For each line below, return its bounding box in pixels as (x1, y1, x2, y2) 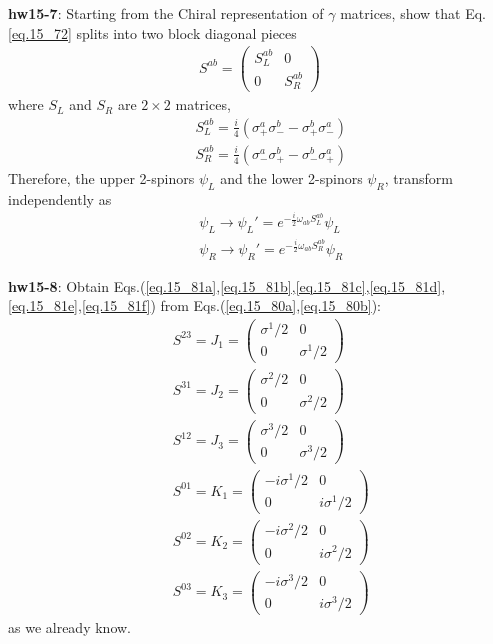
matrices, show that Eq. (340, 3, 486, 23)
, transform (384, 167, 453, 188)
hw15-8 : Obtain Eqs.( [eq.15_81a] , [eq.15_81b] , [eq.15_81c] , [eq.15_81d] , (8, 275, 446, 296)
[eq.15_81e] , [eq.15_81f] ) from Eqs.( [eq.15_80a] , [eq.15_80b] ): (8, 295, 381, 316)
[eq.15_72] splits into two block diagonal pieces (8, 22, 297, 43)
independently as (8, 188, 112, 209)
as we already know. (8, 616, 131, 637)
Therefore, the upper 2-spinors (8, 167, 195, 188)
